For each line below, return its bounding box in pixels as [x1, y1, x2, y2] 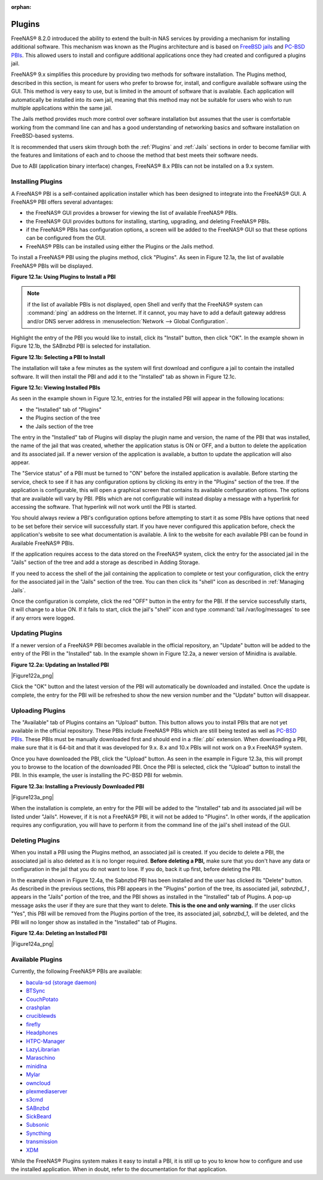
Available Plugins [11, 955, 63, 964]
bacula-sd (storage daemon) [26, 979, 97, 986]
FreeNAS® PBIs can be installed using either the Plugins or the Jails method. [26, 242, 215, 250]
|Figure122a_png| [11, 672, 54, 680]
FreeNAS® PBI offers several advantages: [11, 198, 114, 205]
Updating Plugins [11, 629, 63, 638]
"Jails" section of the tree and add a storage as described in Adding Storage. [11, 559, 200, 566]
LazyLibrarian [26, 1045, 60, 1053]
